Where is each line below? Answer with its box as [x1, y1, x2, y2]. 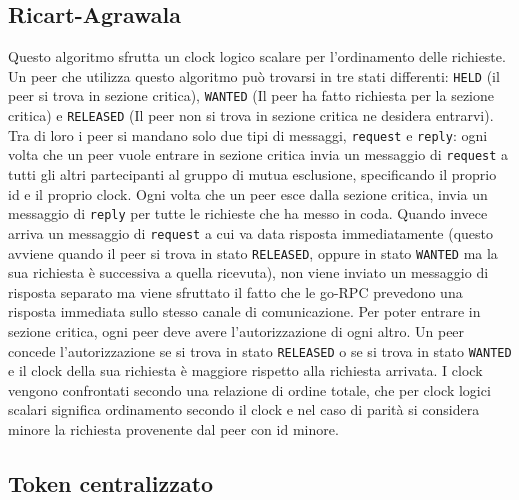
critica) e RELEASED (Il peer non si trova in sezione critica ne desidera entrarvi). [8, 105, 494, 126]
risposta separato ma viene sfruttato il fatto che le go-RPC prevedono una [8, 281, 463, 302]
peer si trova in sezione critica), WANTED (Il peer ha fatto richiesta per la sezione [8, 85, 495, 106]
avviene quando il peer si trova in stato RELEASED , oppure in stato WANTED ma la [8, 242, 498, 263]
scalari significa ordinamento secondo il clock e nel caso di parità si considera [8, 399, 480, 420]
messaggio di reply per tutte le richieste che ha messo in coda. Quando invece [8, 203, 488, 224]
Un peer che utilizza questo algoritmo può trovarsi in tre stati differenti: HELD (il [8, 65, 500, 86]
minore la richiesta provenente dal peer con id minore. [8, 419, 339, 440]
